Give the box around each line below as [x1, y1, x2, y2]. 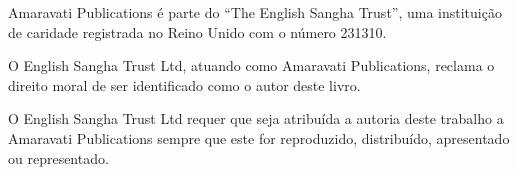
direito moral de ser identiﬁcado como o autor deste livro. [8, 74, 361, 95]
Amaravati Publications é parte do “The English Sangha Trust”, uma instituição [8, 2, 502, 22]
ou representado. [8, 147, 109, 168]
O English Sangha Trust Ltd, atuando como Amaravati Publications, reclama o [8, 55, 495, 76]
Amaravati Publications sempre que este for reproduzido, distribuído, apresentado [8, 127, 510, 148]
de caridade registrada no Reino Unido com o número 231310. [8, 21, 387, 42]
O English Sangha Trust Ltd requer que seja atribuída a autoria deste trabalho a [8, 108, 504, 129]
